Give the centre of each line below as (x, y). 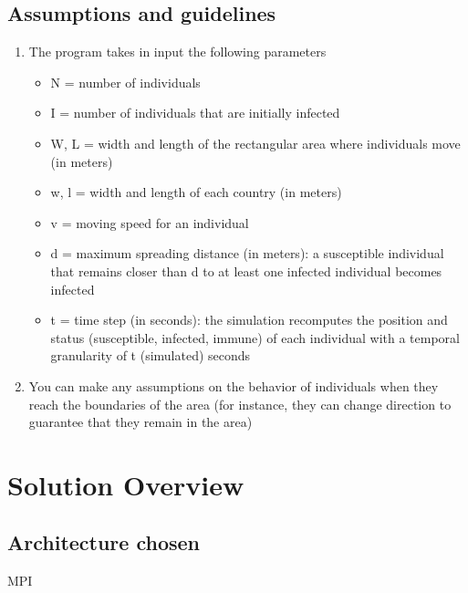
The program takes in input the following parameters (177, 52)
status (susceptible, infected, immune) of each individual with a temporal (255, 337)
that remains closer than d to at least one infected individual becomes (246, 270)
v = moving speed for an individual (150, 222)
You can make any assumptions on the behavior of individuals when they (234, 385)
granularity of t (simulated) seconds (151, 355)
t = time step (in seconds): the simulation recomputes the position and (249, 320)
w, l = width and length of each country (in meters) (196, 192)
